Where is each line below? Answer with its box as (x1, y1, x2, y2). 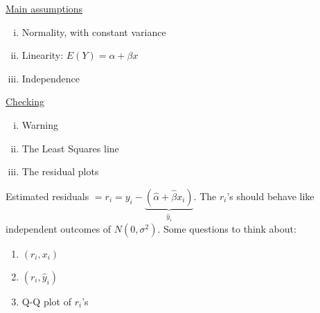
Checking (6, 94, 44, 109)
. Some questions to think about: (157, 221, 296, 235)
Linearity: (21, 48, 64, 62)
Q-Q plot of (21, 294, 71, 308)
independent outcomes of (6, 221, 112, 235)
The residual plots (21, 164, 99, 179)
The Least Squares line (21, 141, 119, 155)
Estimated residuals (6, 188, 89, 203)
